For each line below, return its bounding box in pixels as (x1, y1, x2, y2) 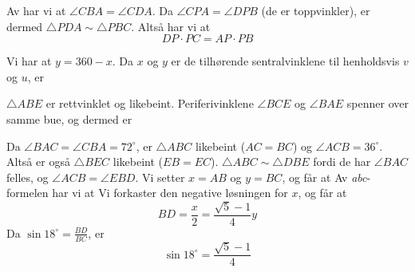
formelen (6, 184, 49, 201)
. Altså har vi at (131, 18, 211, 34)
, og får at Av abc (282, 168, 367, 185)
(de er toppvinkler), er (261, 2, 370, 18)
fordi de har (313, 153, 371, 170)
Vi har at (6, 53, 52, 69)
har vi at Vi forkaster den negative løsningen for (52, 184, 288, 201)
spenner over (346, 95, 409, 112)
